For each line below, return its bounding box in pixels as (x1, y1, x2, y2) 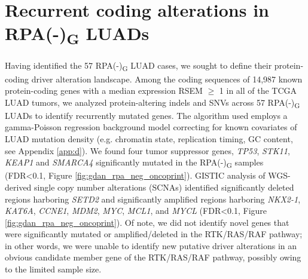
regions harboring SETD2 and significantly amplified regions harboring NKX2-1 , (5, 192, 301, 205)
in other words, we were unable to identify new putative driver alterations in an (5, 239, 297, 252)
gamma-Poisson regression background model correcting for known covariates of (5, 121, 297, 133)
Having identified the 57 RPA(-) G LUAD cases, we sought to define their (5, 59, 272, 73)
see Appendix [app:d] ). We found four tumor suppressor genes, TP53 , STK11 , (5, 144, 290, 157)
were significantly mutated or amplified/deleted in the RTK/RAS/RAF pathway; (5, 228, 303, 240)
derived (5, 180, 32, 193)
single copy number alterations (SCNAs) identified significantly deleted (34, 180, 294, 193)
